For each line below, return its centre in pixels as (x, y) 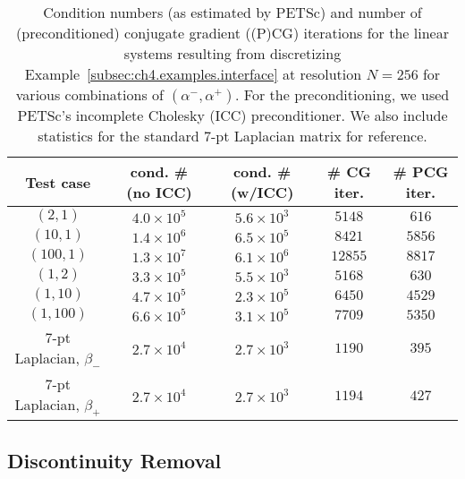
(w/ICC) (262, 192)
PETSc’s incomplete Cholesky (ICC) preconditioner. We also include (232, 115)
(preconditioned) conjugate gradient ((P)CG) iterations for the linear (232, 33)
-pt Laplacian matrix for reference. (319, 136)
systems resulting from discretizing (232, 53)
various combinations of (89, 94)
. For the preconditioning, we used (342, 94)
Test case (58, 182)
